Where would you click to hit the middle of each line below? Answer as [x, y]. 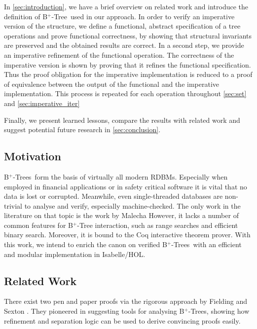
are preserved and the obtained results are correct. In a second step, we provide [124, 45]
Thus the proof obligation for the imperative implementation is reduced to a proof [128, 74]
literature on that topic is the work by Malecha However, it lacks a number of [121, 215]
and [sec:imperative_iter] [42, 103]
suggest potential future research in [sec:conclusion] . [82, 129]
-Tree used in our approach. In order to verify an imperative [143, 16]
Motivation [33, 156]
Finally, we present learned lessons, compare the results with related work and [122, 120]
